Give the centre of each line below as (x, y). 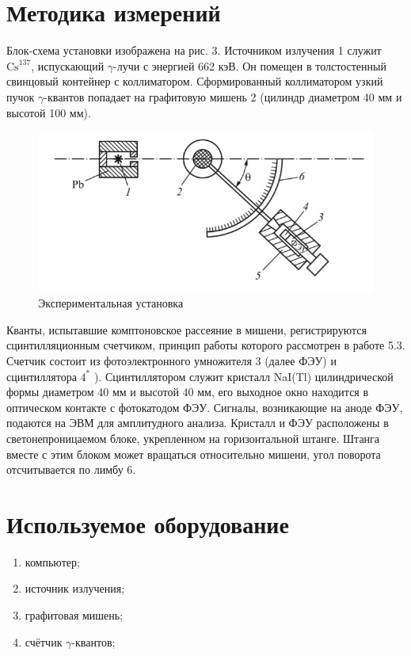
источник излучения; (75, 588)
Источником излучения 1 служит (303, 50)
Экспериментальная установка (111, 303)
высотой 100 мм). (49, 112)
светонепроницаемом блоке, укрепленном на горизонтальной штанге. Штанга (193, 438)
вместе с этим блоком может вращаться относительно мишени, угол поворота (194, 454)
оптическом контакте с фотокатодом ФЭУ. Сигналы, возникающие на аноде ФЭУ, (205, 407)
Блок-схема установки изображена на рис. (107, 50)
